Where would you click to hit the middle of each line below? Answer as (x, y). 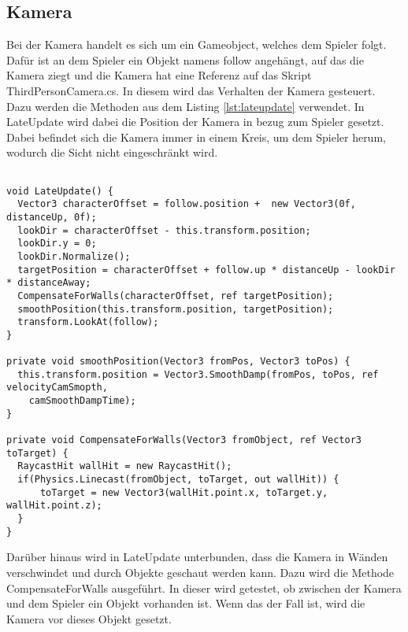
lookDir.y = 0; (57, 244)
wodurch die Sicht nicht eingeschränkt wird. (112, 152)
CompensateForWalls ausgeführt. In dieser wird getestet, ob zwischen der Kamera (204, 588)
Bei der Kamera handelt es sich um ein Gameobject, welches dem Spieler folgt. (197, 44)
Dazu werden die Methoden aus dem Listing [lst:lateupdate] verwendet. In (185, 106)
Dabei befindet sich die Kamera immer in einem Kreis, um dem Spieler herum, (196, 137)
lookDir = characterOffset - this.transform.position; (164, 230)
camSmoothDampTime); (82, 401)
